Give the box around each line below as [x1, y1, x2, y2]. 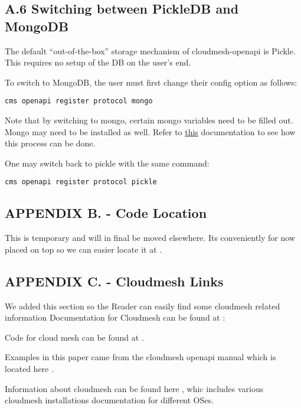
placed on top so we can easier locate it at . [5, 243, 162, 255]
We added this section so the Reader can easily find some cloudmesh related [5, 299, 280, 312]
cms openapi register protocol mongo [5, 97, 153, 106]
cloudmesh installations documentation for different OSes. [5, 394, 214, 406]
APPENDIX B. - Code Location [5, 204, 207, 222]
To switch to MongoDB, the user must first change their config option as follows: [5, 76, 297, 88]
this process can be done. [5, 137, 96, 149]
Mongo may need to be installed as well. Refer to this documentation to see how [5, 125, 296, 138]
